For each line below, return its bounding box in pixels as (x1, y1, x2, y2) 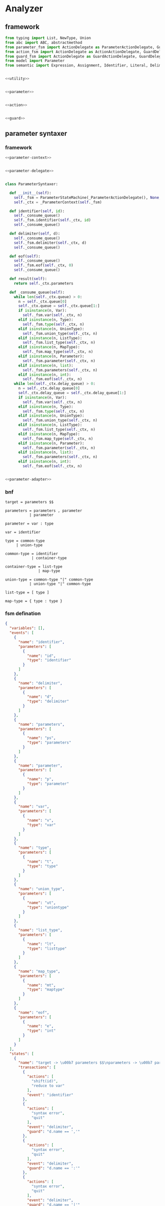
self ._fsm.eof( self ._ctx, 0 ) (14, 263, 74, 268)
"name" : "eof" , (18, 1010, 50, 1015)
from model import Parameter (5, 59, 65, 63)
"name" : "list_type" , (18, 928, 63, 933)
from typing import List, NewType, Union (5, 35, 91, 40)
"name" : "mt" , (27, 983, 56, 988)
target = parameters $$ (5, 500, 54, 505)
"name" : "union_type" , (18, 887, 65, 892)
